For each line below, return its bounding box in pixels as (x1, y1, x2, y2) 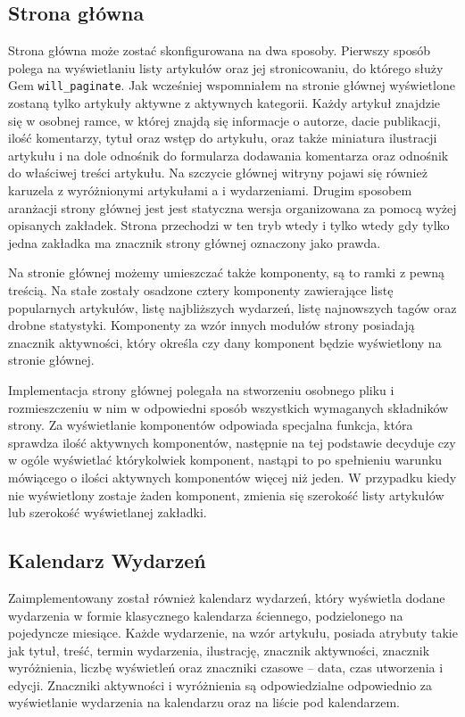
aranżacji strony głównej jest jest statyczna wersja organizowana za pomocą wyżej (8, 198, 457, 217)
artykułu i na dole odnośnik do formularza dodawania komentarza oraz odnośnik (8, 145, 449, 164)
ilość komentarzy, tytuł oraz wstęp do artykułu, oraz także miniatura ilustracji (8, 128, 437, 147)
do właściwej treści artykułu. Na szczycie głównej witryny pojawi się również (8, 163, 428, 182)
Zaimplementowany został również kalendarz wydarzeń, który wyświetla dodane (8, 588, 445, 606)
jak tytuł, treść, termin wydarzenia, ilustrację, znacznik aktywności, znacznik (8, 640, 430, 659)
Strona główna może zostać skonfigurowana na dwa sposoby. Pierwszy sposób (8, 41, 430, 60)
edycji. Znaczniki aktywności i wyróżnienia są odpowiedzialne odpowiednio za (8, 675, 433, 694)
